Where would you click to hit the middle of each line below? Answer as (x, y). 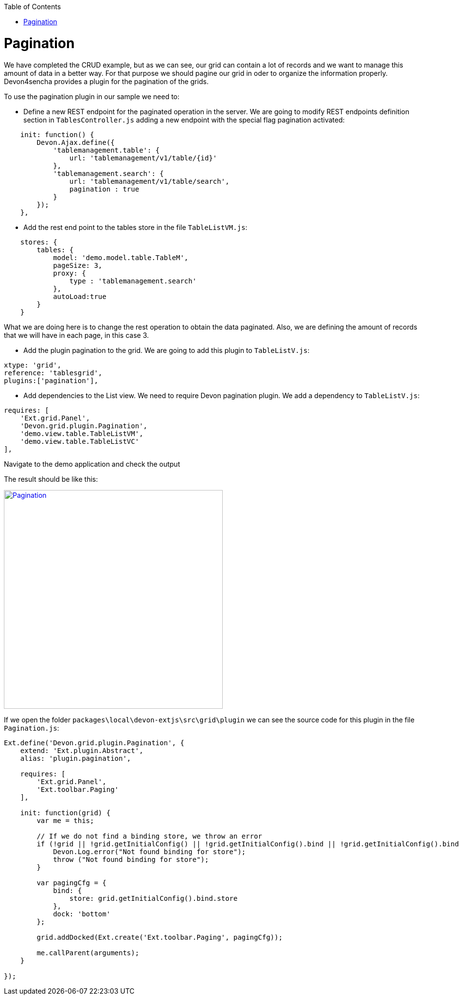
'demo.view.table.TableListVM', (82, 433)
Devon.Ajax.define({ (76, 142)
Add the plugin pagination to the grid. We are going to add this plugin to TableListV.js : (167, 350)
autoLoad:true (80, 296)
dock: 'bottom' (82, 914)
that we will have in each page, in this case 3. (77, 335)
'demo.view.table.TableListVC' (80, 441)
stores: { (39, 242)
